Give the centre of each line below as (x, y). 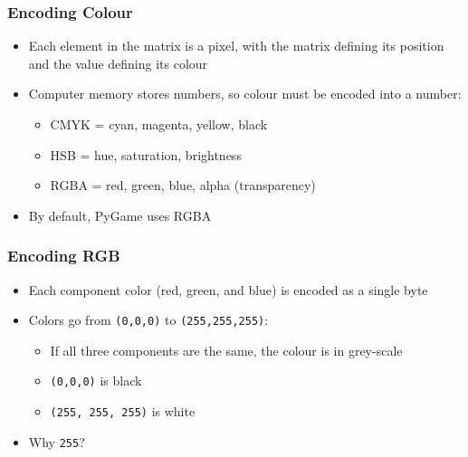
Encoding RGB (64, 256)
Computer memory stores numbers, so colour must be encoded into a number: (245, 94)
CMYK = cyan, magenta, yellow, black (159, 124)
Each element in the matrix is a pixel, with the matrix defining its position (236, 46)
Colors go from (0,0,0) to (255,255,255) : (148, 320)
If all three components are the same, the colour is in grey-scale (226, 350)
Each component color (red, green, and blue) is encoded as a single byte (228, 289)
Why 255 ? (57, 441)
